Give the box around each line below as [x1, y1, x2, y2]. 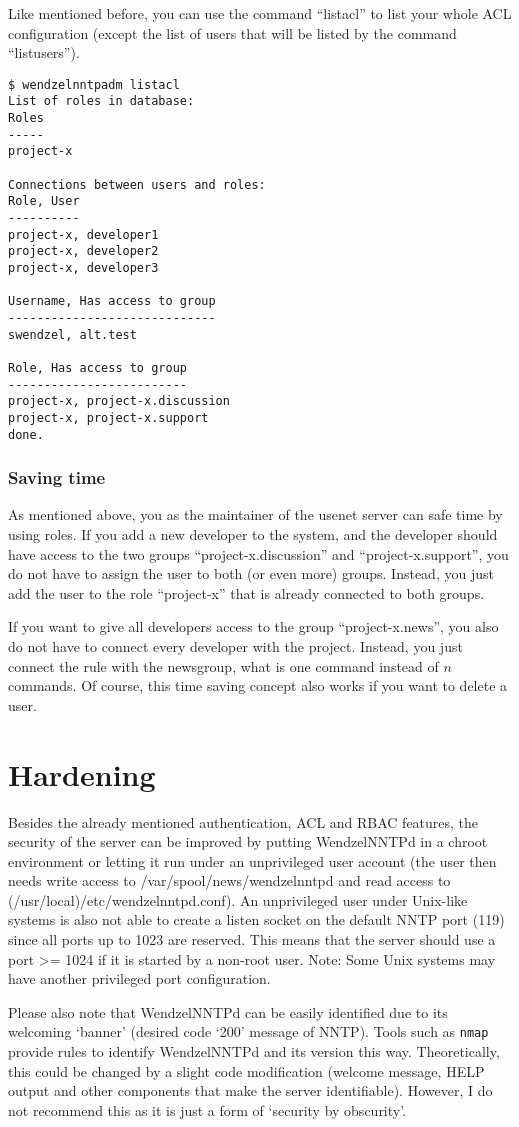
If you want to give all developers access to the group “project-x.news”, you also [8, 616, 499, 637]
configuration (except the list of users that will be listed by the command [8, 22, 457, 43]
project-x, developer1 [8, 227, 159, 242]
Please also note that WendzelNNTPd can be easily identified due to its [8, 1001, 448, 1022]
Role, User [8, 194, 80, 209]
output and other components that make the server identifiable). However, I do [8, 1080, 493, 1101]
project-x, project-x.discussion [8, 394, 230, 409]
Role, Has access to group [8, 360, 187, 375]
